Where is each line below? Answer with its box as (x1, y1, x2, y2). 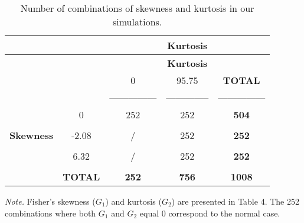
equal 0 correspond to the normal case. (139, 206, 280, 219)
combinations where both (5, 206, 96, 219)
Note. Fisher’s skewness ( (5, 195, 96, 207)
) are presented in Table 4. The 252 (171, 195, 299, 207)
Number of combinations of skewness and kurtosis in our (20, 1, 254, 15)
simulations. (112, 15, 162, 28)
